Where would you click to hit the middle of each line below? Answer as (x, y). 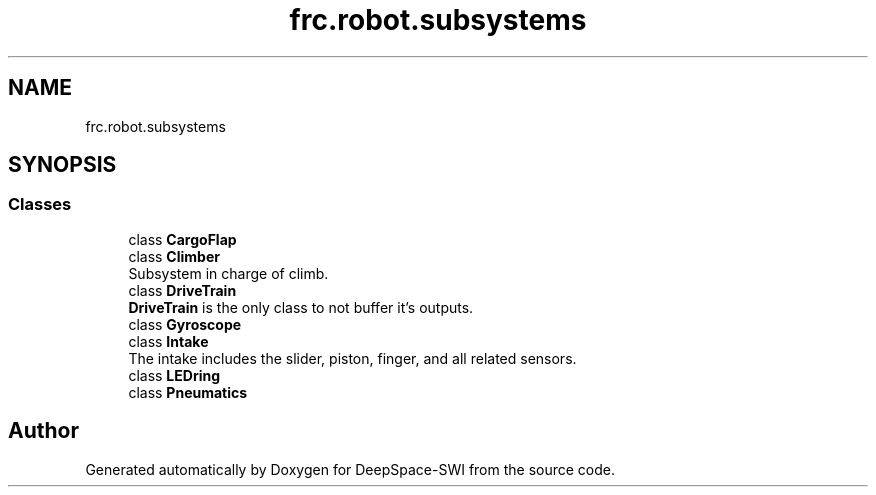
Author (43, 431)
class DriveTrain (182, 290)
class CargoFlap (182, 239)
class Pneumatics (188, 392)
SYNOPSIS (62, 165)
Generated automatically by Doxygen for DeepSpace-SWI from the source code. (350, 469)
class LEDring (174, 375)
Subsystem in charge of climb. (228, 273)
